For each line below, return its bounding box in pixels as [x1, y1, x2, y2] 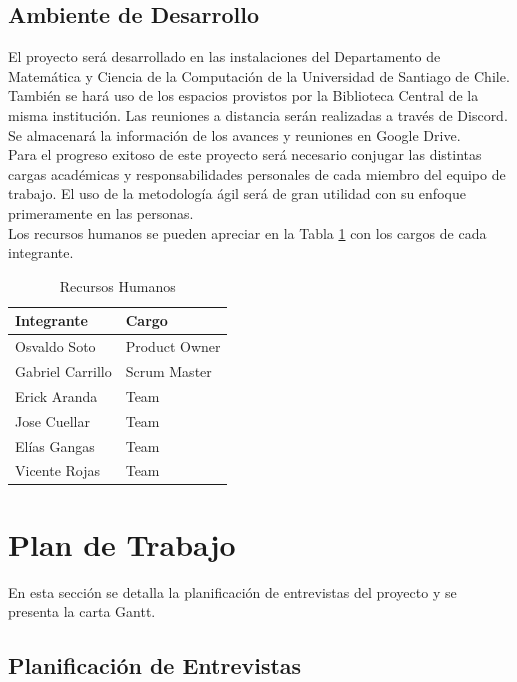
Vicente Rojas [15, 460, 101, 481]
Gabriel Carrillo [15, 361, 112, 382]
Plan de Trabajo [8, 523, 236, 564]
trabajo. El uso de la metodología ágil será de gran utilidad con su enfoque [8, 183, 466, 204]
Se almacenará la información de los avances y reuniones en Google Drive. [8, 124, 461, 145]
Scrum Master [125, 361, 212, 382]
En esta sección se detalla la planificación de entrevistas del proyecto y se [8, 581, 457, 602]
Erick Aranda [15, 385, 98, 406]
